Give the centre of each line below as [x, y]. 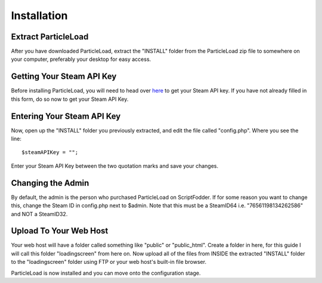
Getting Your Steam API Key [64, 77]
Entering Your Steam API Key [66, 116]
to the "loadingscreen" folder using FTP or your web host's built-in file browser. [109, 262]
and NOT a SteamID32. [39, 214]
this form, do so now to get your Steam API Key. [70, 99]
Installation [39, 16]
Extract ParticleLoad [50, 37]
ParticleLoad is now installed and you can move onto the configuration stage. [106, 273]
